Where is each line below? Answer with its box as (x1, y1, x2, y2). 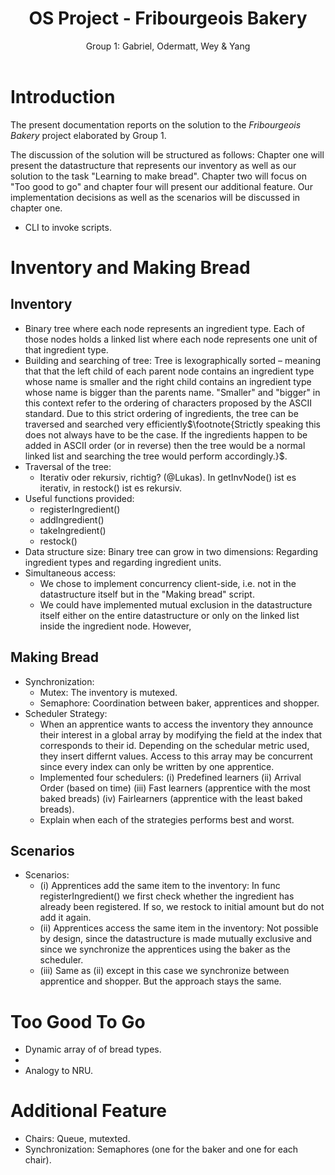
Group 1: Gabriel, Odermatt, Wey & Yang (85, 40, 251, 52)
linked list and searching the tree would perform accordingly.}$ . (24, 450, 288, 462)
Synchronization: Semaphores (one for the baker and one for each (24, 1143, 299, 1156)
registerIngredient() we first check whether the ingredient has (39, 890, 295, 902)
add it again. (39, 912, 92, 924)
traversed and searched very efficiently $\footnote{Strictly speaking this (24, 418, 321, 430)
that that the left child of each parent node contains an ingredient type (24, 365, 315, 377)
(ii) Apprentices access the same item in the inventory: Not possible (39, 922, 319, 934)
